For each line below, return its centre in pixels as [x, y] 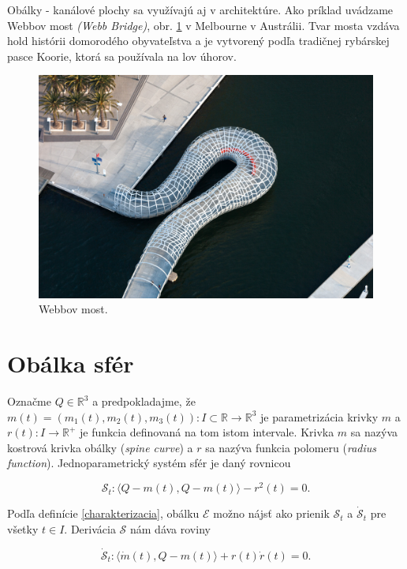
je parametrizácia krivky [319, 416]
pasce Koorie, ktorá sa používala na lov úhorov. [122, 56]
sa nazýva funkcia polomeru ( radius [291, 447]
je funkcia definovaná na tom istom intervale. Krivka [207, 432]
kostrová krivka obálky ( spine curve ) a [100, 447]
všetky [23, 528]
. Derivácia [90, 528]
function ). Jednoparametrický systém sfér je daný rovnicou [149, 463]
